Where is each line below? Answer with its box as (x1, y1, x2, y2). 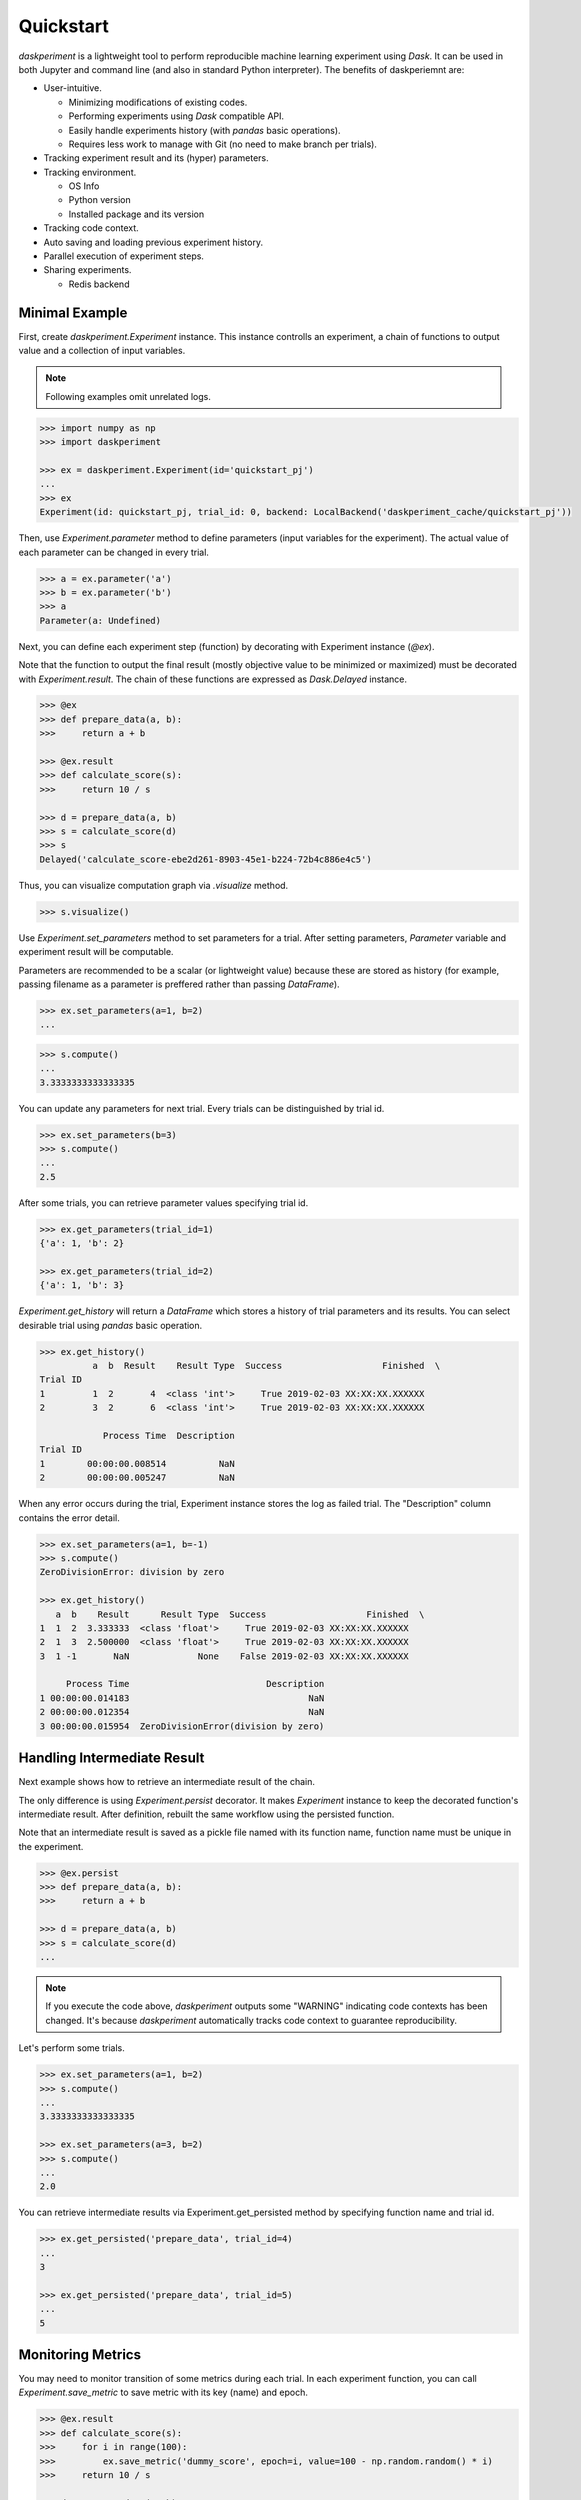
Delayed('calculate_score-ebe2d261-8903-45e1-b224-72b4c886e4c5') (39, 853, 372, 865)
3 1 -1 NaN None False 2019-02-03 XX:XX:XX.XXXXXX (39, 1650, 409, 1662)
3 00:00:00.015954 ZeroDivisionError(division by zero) (39, 1720, 325, 1732)
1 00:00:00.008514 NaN (39, 1458, 235, 1469)
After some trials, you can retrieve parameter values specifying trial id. (18, 1196, 309, 1209)
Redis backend (68, 278, 130, 290)
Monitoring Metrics (18, 2346, 142, 2363)
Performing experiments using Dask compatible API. (68, 110, 285, 122)
